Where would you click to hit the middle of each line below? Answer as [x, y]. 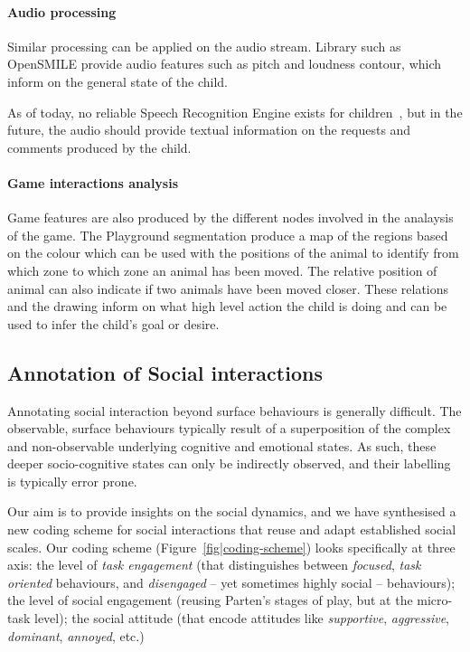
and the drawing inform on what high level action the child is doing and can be [227, 306]
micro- [435, 600]
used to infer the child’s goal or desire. [113, 323]
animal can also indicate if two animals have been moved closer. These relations [228, 288]
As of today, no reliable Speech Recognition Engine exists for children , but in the [235, 112]
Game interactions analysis [93, 182]
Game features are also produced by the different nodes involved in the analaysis [230, 217]
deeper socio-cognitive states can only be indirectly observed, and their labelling [229, 463]
